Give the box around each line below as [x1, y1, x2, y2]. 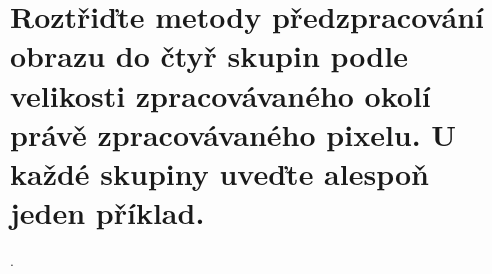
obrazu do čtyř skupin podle [10, 35, 408, 76]
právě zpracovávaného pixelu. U [10, 113, 457, 154]
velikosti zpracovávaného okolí [10, 74, 431, 115]
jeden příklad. [10, 192, 205, 233]
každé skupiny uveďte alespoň [10, 152, 429, 193]
